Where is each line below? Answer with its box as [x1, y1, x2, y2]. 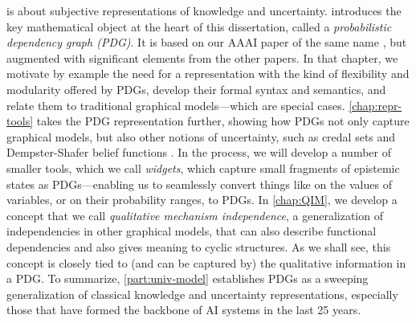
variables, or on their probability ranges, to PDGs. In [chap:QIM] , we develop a [6, 191, 398, 208]
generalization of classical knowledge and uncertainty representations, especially [6, 285, 398, 302]
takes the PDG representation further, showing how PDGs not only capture [36, 112, 410, 129]
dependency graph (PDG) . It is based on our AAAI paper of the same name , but [6, 34, 407, 51]
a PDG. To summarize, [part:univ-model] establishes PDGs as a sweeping [6, 270, 369, 287]
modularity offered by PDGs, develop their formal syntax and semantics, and [6, 80, 386, 97]
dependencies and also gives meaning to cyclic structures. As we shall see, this [6, 238, 391, 255]
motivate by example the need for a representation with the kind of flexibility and [6, 65, 410, 82]
